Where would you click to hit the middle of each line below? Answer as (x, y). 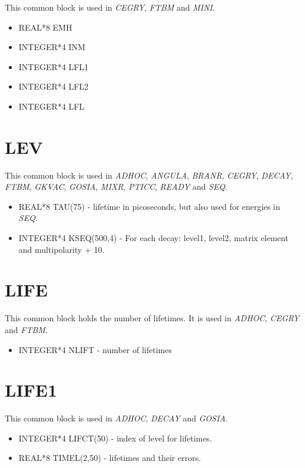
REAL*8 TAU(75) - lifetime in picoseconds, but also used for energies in (149, 206)
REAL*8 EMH (45, 27)
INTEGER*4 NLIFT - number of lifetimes (95, 349)
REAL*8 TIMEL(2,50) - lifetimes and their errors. (110, 458)
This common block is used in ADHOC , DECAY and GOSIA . (116, 418)
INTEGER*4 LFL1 (54, 66)
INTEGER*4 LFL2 (54, 86)
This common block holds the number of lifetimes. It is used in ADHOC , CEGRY (152, 318)
